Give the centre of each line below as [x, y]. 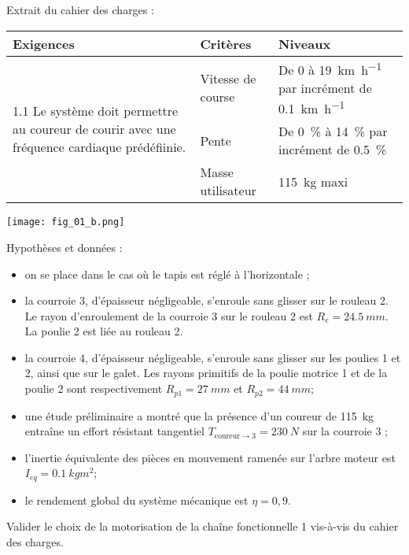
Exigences [44, 43]
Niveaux [305, 43]
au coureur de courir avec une [94, 128]
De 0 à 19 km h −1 [330, 68]
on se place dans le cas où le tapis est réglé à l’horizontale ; [167, 274]
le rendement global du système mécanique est [136, 499]
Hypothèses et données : [64, 247]
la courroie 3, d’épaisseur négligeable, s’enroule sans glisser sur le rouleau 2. [206, 300]
